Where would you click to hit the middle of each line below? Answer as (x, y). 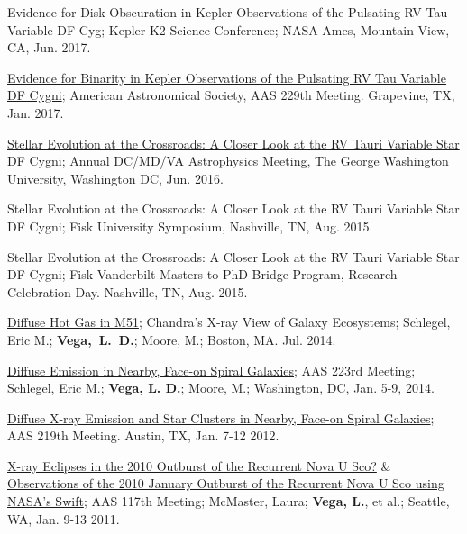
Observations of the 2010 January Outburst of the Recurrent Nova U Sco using (226, 483)
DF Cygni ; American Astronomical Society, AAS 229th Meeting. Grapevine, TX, (231, 95)
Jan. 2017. (36, 112)
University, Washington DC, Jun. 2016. (115, 178)
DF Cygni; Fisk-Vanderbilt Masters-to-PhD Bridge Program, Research (202, 274)
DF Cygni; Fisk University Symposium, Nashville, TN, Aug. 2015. (190, 226)
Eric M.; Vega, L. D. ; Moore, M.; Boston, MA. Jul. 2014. (172, 339)
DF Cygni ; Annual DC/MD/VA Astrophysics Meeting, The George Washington (228, 161)
